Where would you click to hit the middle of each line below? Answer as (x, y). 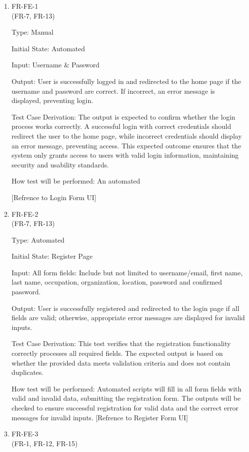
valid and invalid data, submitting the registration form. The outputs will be (126, 398)
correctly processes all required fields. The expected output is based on (117, 353)
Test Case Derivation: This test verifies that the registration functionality (121, 343)
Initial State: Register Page (52, 256)
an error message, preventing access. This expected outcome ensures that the (126, 145)
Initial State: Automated (48, 48)
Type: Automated (38, 239)
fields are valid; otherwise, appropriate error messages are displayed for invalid (128, 318)
